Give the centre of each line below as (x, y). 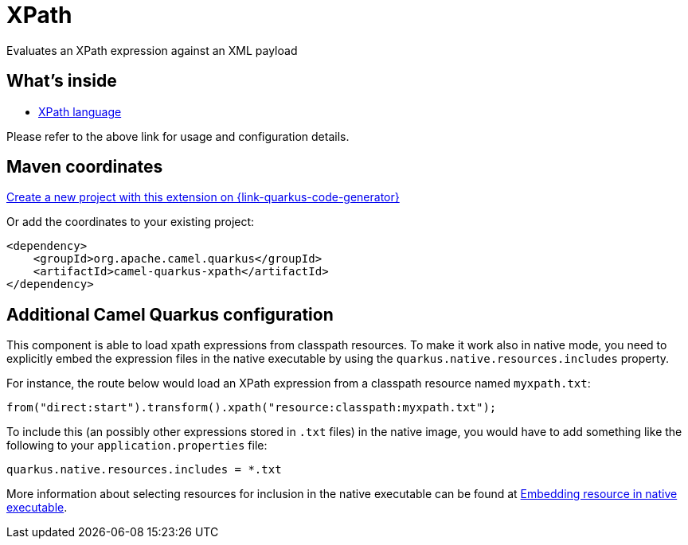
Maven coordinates (85, 167)
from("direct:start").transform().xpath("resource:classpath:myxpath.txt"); (252, 408)
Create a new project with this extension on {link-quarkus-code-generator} (203, 197)
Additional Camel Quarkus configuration (170, 314)
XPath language (80, 111)
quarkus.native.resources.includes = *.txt (144, 470)
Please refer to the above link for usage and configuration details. (178, 136)
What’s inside (62, 81)
